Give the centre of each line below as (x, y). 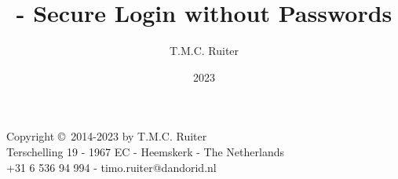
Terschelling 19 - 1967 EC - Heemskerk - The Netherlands (145, 151)
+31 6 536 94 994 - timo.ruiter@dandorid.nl (111, 167)
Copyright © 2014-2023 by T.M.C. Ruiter (107, 136)
